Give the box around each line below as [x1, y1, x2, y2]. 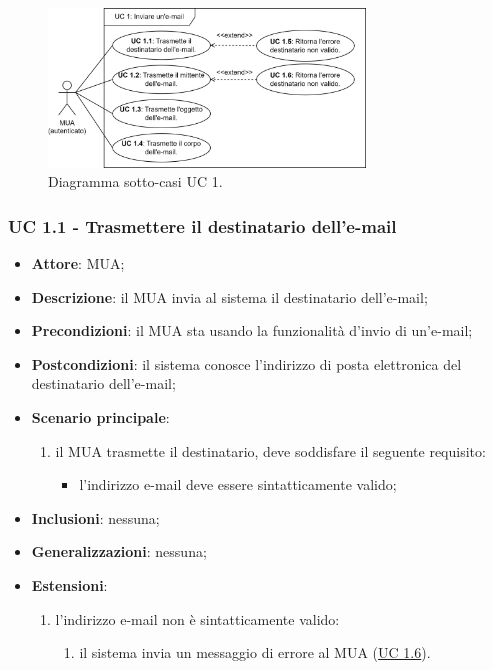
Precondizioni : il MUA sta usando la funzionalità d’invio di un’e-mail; [31, 320, 473, 341]
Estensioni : [31, 574, 108, 595]
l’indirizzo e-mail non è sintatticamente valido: [55, 608, 340, 629]
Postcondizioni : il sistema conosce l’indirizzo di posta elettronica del [31, 353, 462, 374]
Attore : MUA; [31, 253, 125, 274]
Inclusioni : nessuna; [31, 507, 160, 528]
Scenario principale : [31, 406, 170, 427]
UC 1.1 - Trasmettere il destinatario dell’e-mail [8, 213, 397, 238]
